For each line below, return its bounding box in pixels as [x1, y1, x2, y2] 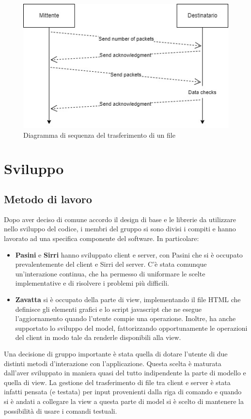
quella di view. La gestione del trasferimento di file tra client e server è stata [4, 377, 231, 387]
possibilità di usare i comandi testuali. [4, 405, 117, 416]
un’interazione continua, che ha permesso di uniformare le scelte [15, 268, 205, 278]
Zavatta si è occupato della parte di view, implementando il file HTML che [15, 294, 241, 305]
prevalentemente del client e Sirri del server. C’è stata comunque [15, 259, 207, 269]
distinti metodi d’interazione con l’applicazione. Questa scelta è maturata [4, 358, 221, 368]
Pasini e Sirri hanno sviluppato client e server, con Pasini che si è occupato [15, 249, 243, 259]
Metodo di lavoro [4, 192, 92, 207]
